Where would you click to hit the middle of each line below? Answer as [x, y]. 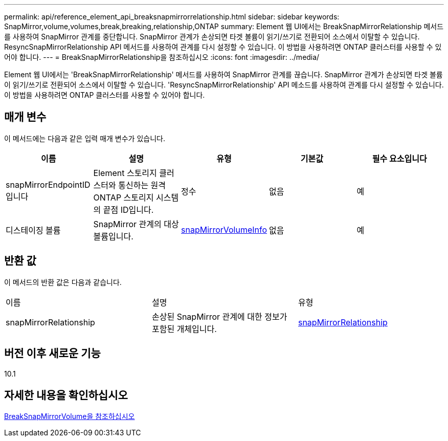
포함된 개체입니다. [184, 329]
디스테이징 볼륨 [33, 230]
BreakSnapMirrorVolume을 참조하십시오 [70, 416]
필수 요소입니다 [399, 158]
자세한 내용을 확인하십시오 [66, 395]
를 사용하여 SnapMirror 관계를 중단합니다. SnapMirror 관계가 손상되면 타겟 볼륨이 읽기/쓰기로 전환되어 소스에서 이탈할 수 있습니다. [212, 37]
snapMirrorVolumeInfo [224, 229]
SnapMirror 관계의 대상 [136, 224]
